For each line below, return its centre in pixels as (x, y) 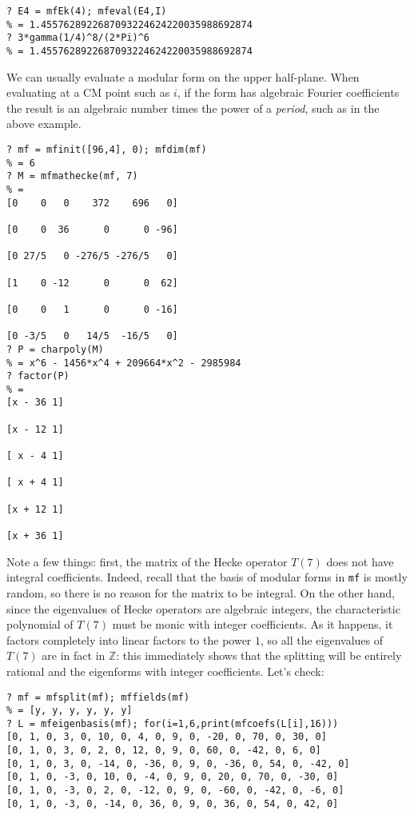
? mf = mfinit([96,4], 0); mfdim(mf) (107, 150)
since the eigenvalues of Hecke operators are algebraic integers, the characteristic (203, 608)
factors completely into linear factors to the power (129, 639)
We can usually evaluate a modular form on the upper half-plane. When (183, 76)
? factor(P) (38, 376)
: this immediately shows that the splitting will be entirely (259, 655)
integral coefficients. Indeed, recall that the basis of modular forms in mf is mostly (207, 577)
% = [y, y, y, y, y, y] (70, 711)
